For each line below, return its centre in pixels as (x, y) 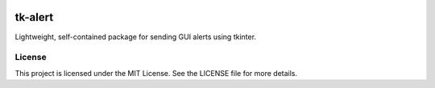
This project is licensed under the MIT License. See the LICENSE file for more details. (156, 73)
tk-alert (34, 17)
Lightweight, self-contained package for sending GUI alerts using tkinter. (136, 37)
